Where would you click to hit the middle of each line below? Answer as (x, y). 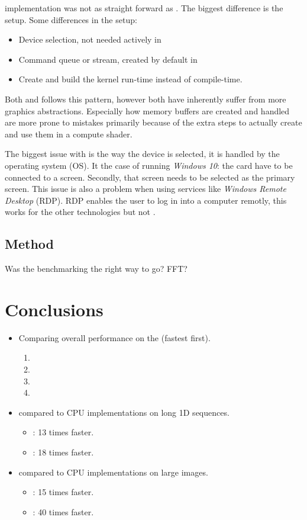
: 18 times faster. (63, 452)
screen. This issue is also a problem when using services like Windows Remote (146, 189)
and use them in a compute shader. (69, 134)
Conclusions (54, 309)
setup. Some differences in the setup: (71, 19)
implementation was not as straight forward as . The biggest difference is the (144, 8)
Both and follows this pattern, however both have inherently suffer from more (146, 99)
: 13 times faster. (63, 432)
